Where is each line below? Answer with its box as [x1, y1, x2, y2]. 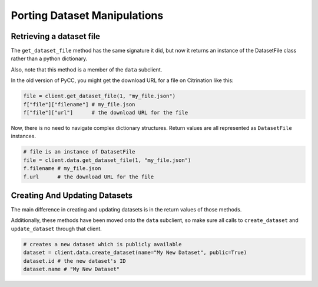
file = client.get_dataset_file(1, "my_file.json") [23, 93, 176, 100]
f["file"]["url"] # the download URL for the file [23, 109, 188, 116]
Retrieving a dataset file [11, 31, 100, 41]
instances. [11, 133, 37, 140]
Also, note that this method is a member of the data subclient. [11, 66, 163, 73]
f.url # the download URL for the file [23, 173, 154, 180]
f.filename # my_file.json [23, 165, 101, 172]
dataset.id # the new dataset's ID [23, 257, 126, 264]
